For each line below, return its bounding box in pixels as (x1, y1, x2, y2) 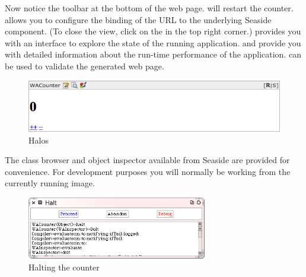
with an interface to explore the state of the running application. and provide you (5, 36, 301, 49)
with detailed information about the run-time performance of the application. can (5, 48, 301, 61)
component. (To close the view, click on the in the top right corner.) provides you (5, 25, 301, 37)
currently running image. (5, 177, 95, 189)
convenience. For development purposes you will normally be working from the (5, 165, 291, 177)
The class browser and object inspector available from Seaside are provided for (5, 154, 290, 166)
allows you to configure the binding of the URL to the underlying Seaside (5, 13, 272, 26)
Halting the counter (28, 260, 100, 273)
